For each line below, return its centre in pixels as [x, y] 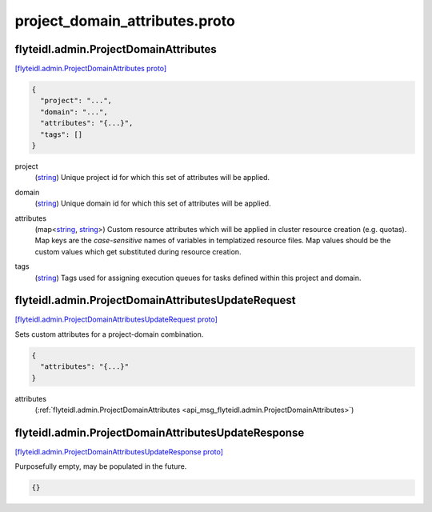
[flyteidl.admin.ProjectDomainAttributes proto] [91, 69]
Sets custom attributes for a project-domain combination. [109, 334]
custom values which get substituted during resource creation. [138, 251]
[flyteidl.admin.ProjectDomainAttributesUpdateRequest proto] [116, 319]
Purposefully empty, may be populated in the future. [101, 466]
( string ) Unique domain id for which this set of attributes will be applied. [153, 203]
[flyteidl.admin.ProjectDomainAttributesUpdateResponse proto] [119, 451]
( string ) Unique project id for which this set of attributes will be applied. [152, 178]
